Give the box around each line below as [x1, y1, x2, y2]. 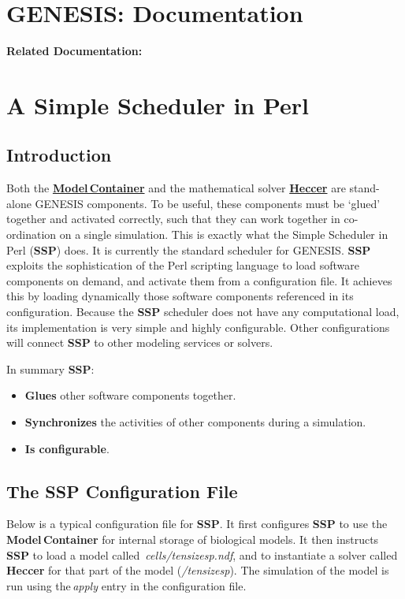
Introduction [6, 143, 112, 167]
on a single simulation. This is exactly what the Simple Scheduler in [59, 226, 388, 243]
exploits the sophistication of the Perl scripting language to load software [6, 257, 359, 273]
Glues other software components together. [24, 387, 236, 404]
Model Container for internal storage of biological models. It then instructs [6, 531, 379, 547]
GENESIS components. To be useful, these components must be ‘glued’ [35, 195, 381, 211]
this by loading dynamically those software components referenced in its [6, 288, 354, 304]
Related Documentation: [6, 43, 143, 59]
